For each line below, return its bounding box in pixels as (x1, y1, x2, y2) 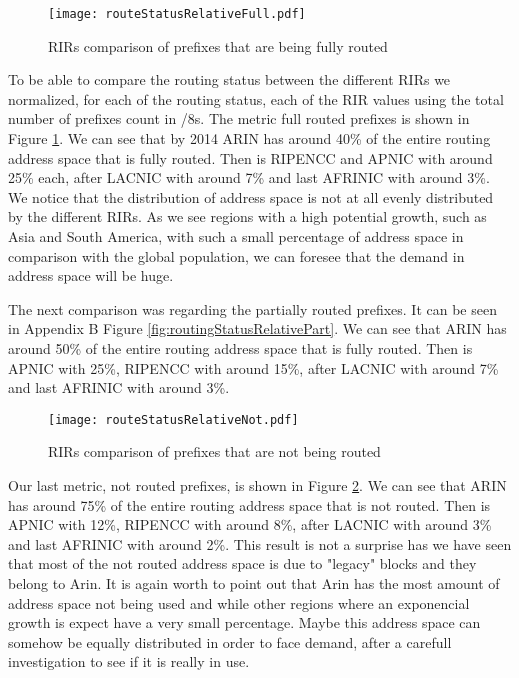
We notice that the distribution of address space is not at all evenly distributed (8, 186, 494, 207)
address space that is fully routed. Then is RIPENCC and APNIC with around (8, 147, 493, 168)
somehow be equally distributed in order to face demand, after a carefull (8, 631, 452, 652)
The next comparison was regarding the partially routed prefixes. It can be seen (8, 298, 497, 319)
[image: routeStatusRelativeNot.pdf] (48, 412, 299, 427)
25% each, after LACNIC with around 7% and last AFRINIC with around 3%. (8, 167, 490, 188)
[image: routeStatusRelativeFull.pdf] (48, 7, 306, 21)
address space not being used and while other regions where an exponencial (8, 592, 470, 613)
